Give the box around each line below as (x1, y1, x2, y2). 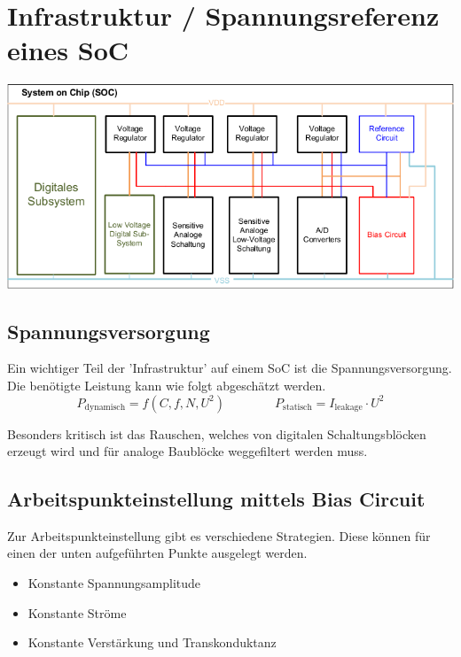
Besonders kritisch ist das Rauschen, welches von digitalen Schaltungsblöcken (7, 424, 426, 443)
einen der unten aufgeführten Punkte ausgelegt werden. (7, 544, 308, 562)
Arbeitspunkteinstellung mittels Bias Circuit (7, 485, 426, 513)
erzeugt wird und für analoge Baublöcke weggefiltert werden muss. (7, 442, 368, 460)
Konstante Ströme (27, 603, 127, 622)
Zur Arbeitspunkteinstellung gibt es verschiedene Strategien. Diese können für (7, 526, 431, 545)
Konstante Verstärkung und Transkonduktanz (27, 633, 277, 652)
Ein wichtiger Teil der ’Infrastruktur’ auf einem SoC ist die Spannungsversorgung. (7, 359, 452, 377)
